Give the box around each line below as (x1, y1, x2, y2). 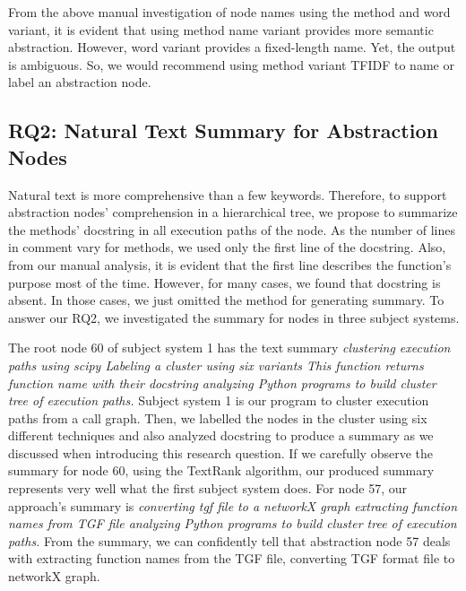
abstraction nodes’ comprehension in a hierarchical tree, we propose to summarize (8, 203, 458, 222)
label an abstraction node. (8, 73, 151, 91)
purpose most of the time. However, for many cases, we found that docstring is (8, 273, 441, 291)
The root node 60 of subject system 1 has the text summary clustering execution (8, 338, 451, 357)
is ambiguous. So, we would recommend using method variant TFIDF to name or (8, 55, 454, 74)
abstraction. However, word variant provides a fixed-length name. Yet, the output (8, 38, 456, 56)
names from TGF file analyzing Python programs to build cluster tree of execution (8, 514, 457, 533)
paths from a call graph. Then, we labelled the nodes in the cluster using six (8, 408, 427, 427)
